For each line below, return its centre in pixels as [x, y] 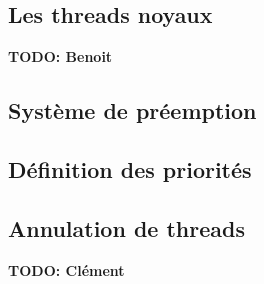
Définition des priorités [130, 168]
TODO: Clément [66, 269]
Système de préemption [132, 110]
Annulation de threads [126, 227]
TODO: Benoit [60, 56]
